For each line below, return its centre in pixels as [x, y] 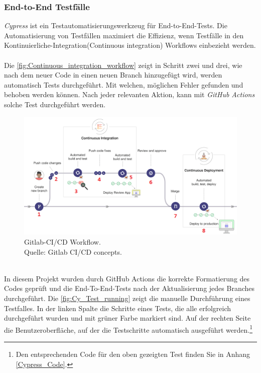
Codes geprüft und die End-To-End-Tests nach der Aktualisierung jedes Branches [129, 288]
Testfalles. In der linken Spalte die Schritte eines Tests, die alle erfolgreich [118, 308]
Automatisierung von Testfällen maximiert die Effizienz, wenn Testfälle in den [124, 35]
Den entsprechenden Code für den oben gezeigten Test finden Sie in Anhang [133, 354]
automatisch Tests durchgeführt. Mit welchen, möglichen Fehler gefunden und [124, 84]
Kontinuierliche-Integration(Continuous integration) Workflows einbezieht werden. [130, 45]
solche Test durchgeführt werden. [55, 104]
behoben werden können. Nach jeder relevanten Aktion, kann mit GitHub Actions [129, 94]
